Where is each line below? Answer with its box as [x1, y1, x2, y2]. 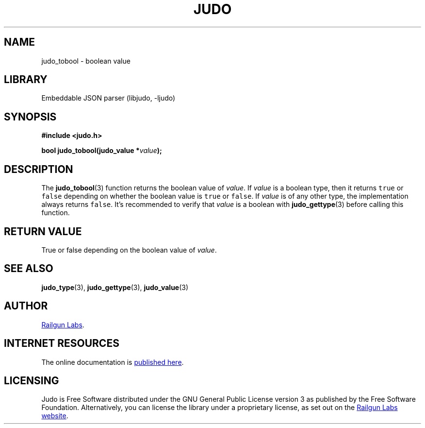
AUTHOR [4, 300, 48, 312]
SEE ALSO [4, 262, 53, 275]
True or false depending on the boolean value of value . [41, 245, 217, 254]
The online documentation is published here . [41, 358, 184, 366]
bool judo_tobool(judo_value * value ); [41, 146, 162, 155]
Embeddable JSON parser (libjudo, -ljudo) [41, 94, 176, 103]
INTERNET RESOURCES [4, 337, 119, 350]
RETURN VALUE [4, 225, 82, 238]
